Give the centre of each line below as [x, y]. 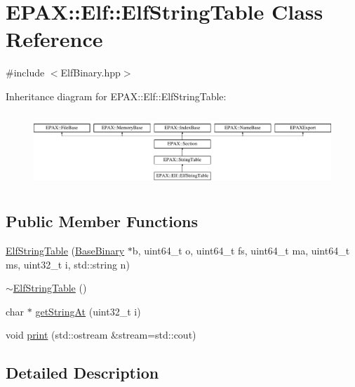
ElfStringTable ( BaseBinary [65, 251]
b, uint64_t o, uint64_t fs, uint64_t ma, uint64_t [241, 251]
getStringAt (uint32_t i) [88, 311]
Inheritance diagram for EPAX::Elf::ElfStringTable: [116, 96]
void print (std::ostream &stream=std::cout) [101, 335]
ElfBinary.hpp [91, 73]
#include [25, 73]
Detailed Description [82, 373]
